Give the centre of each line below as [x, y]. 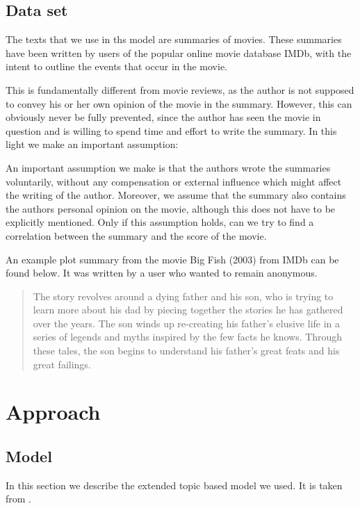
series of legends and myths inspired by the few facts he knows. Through [188, 337]
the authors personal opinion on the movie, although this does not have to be [171, 208]
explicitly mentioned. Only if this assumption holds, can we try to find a [160, 222]
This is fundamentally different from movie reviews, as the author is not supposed [180, 89]
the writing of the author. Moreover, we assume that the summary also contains [176, 195]
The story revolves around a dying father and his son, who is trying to [183, 296]
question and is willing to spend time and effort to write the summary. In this [171, 130]
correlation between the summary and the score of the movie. [136, 235]
